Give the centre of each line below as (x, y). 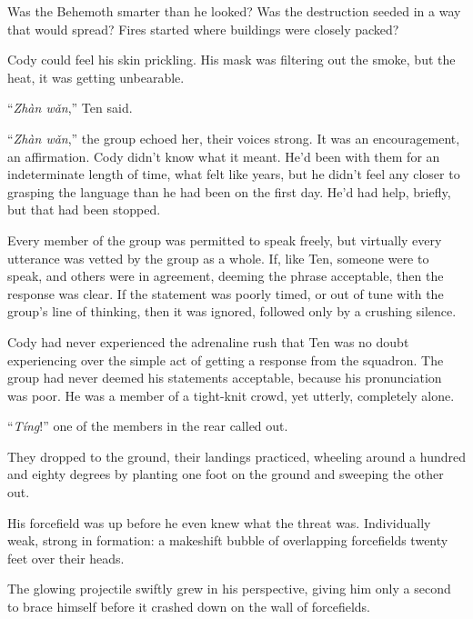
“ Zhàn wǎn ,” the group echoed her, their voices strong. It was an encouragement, (234, 138)
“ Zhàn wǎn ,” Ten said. (70, 108)
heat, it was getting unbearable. (96, 77)
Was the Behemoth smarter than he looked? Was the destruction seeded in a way (234, 11)
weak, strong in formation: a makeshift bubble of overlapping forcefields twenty (228, 540)
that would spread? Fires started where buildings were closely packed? (203, 29)
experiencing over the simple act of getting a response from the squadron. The (226, 359)
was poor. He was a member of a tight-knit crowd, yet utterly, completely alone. (231, 395)
